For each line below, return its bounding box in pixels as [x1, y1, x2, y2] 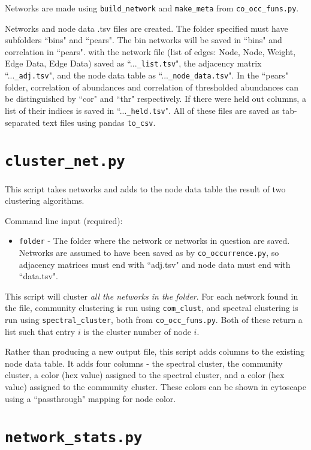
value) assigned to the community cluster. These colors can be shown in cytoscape [5, 380, 306, 393]
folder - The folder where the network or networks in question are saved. [19, 234, 290, 247]
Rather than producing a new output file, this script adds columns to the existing [5, 345, 305, 358]
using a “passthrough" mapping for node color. [5, 392, 176, 404]
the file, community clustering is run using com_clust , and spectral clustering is [5, 301, 298, 314]
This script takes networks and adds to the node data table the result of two [5, 182, 286, 195]
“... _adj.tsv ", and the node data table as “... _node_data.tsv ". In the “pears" [5, 69, 288, 81]
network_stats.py [5, 429, 143, 446]
